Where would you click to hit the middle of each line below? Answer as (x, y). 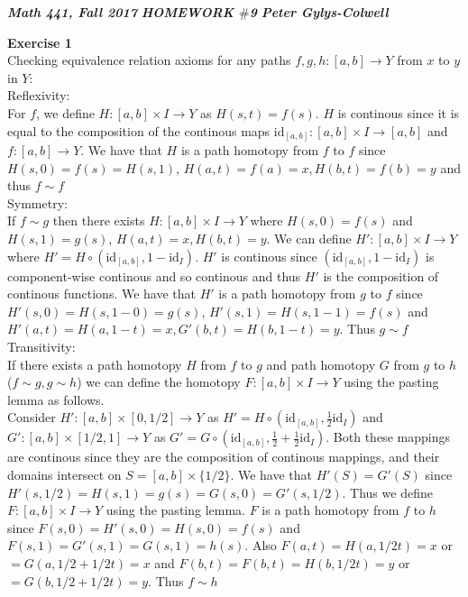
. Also (261, 545)
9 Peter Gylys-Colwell (319, 12)
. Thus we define (387, 492)
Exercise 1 (40, 42)
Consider (32, 417)
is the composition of (381, 276)
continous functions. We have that (102, 294)
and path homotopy (321, 364)
